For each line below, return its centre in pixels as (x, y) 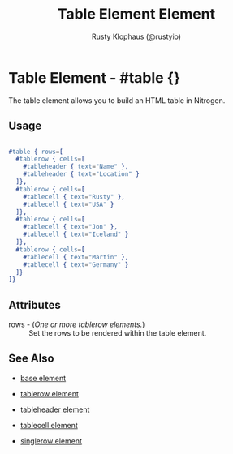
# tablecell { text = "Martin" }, (76, 257)
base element (43, 378)
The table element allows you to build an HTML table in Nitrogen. (117, 100)
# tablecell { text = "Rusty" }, (74, 197)
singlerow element (51, 441)
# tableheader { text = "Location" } (81, 174)
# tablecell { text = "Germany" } (76, 264)
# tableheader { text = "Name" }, (76, 167)
